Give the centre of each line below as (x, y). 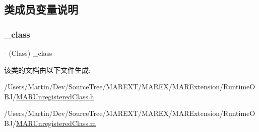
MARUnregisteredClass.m (56, 123)
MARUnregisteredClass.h (55, 96)
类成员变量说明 (41, 9)
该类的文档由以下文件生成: (47, 70)
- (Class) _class (28, 53)
